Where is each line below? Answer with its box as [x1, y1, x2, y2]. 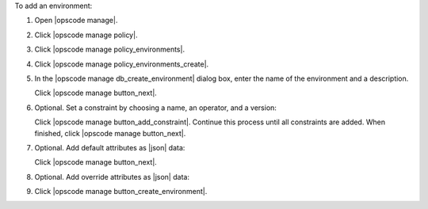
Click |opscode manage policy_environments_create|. [34, 59, 209, 69]
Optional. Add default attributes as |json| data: [34, 142, 185, 152]
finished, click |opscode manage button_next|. [34, 128, 186, 138]
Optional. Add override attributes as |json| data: [34, 172, 190, 181]
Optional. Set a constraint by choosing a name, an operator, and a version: [34, 103, 277, 112]
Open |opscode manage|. [34, 16, 118, 25]
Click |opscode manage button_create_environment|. [34, 187, 208, 196]
